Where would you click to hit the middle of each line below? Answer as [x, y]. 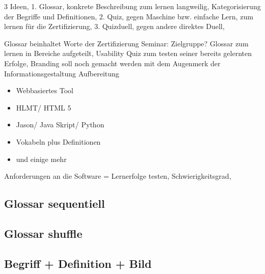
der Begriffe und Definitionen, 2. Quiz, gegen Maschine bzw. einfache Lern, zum [129, 16]
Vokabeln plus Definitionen [58, 141]
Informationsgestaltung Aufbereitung [62, 73]
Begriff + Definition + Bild [78, 263]
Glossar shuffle [43, 233]
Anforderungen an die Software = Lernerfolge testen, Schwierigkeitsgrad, [118, 176]
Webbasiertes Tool [45, 90]
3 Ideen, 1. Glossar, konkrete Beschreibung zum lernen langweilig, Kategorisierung [132, 6]
